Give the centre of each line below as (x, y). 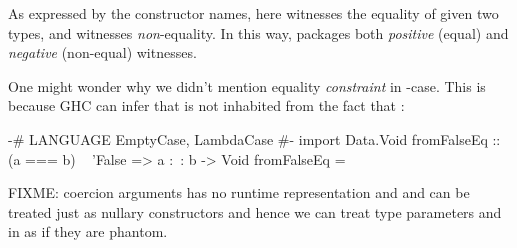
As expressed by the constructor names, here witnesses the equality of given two (253, 13)
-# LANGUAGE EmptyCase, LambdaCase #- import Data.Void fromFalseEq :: (254, 138)
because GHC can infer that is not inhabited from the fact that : (206, 105)
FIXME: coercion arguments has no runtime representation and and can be (239, 192)
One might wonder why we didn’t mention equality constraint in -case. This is (247, 85)
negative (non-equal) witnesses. (102, 52)
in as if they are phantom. (88, 231)
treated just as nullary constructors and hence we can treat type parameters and (255, 211)
